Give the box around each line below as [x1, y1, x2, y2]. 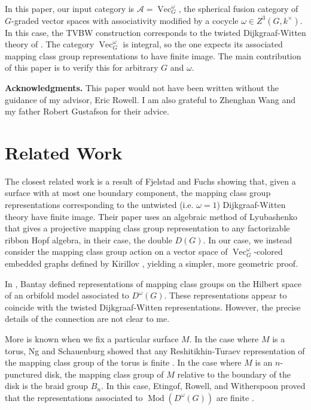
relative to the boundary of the [177, 367, 291, 380]
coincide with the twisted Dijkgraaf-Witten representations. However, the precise [5, 300, 301, 313]
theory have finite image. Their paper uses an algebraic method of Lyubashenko [5, 210, 298, 222]
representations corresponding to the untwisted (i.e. [5, 198, 194, 211]
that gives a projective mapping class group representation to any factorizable [5, 222, 290, 234]
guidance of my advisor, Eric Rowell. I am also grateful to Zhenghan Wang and [5, 93, 296, 105]
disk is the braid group [5, 379, 89, 392]
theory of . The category [5, 38, 94, 50]
